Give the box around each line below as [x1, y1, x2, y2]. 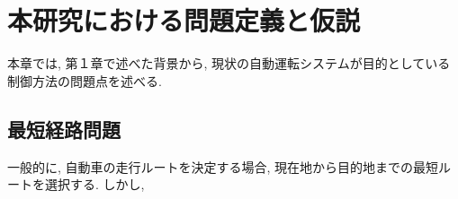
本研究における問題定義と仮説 [7, 2, 361, 39]
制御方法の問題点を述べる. [7, 71, 162, 90]
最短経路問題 [7, 115, 121, 143]
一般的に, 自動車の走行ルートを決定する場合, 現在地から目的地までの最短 [7, 157, 439, 176]
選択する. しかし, [44, 175, 145, 194]
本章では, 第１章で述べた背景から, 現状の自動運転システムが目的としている [7, 54, 451, 73]
